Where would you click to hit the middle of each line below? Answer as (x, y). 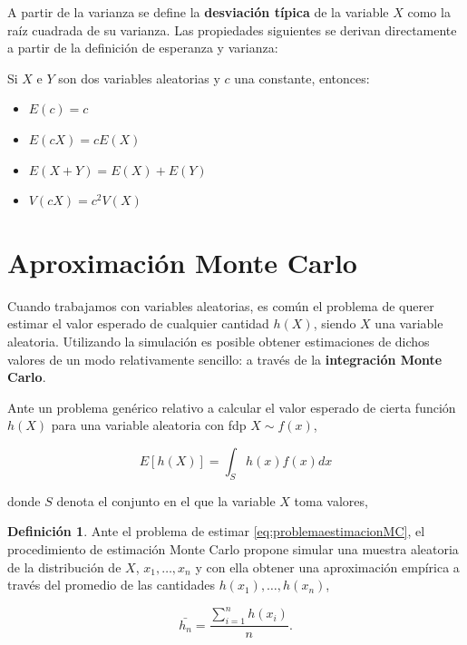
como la (429, 12)
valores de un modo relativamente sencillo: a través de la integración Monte (225, 359)
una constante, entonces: (302, 78)
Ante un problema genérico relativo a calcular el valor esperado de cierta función (232, 407)
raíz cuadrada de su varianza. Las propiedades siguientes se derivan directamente (232, 29)
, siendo (335, 323)
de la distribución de (64, 567)
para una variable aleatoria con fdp (149, 425)
